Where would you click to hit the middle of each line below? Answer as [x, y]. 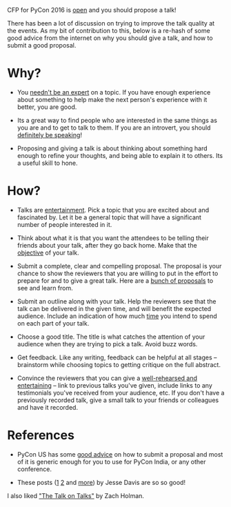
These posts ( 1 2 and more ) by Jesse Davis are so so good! [101, 482]
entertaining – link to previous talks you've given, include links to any [114, 385]
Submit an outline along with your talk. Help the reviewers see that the [117, 301]
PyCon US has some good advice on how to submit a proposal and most [120, 454]
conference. [34, 469]
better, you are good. [47, 107]
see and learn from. [45, 288]
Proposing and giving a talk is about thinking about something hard [112, 148]
